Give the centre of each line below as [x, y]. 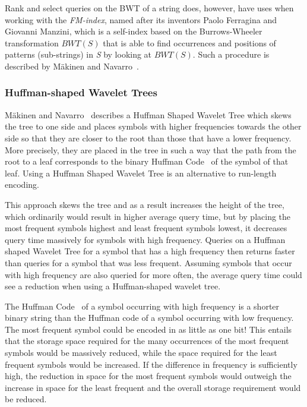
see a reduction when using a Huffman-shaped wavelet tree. [113, 286]
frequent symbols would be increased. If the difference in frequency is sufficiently [151, 364]
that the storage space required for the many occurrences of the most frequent [147, 341]
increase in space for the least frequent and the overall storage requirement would [153, 387]
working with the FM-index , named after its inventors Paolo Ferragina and [141, 19]
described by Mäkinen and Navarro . [72, 66]
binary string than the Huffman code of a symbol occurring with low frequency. [149, 318]
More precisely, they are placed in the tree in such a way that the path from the [151, 149]
